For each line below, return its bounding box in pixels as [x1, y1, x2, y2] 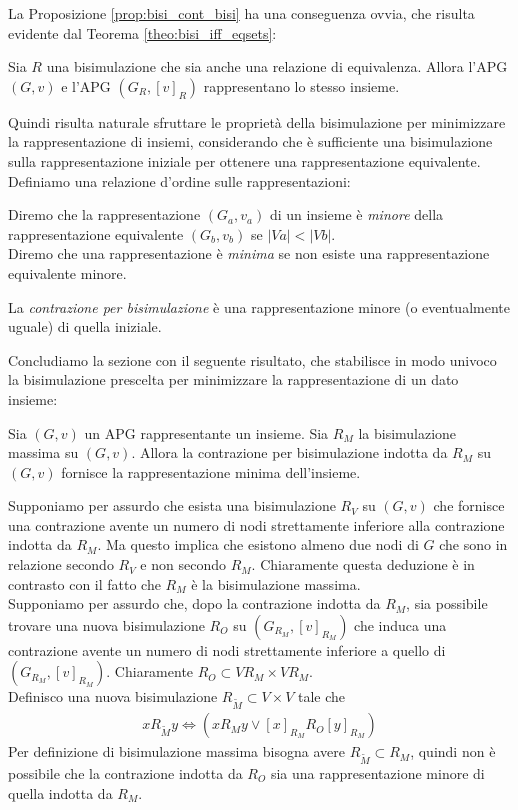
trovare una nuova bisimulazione [8, 614, 205, 635]
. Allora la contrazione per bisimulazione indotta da [131, 442, 448, 463]
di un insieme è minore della [269, 204, 444, 225]
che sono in [439, 534, 508, 555]
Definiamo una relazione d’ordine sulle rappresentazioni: [8, 170, 351, 191]
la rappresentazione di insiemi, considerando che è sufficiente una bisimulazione [8, 131, 493, 152]
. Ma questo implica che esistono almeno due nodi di [97, 534, 419, 555]
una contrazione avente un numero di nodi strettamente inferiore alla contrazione [8, 514, 505, 535]
